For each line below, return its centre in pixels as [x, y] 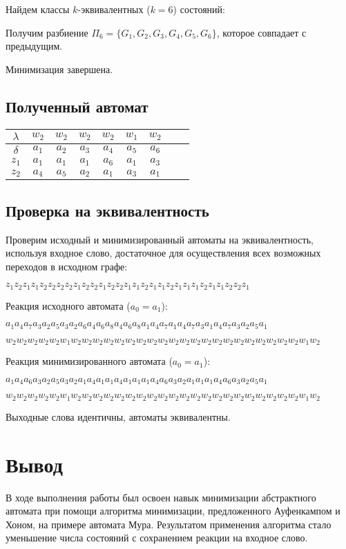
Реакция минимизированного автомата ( [89, 361]
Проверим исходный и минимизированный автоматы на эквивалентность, [160, 239]
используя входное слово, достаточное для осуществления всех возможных [163, 253]
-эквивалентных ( [114, 9]
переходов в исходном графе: [67, 266]
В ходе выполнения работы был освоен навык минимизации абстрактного [161, 497]
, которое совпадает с [261, 32]
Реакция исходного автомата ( [68, 305]
